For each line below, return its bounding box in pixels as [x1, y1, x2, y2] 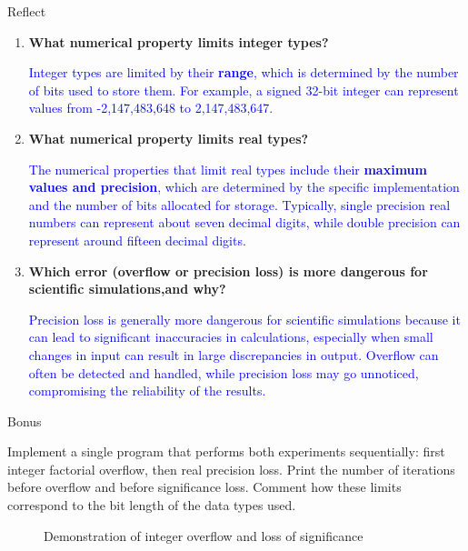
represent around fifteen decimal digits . [28, 230, 246, 249]
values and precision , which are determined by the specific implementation [28, 177, 460, 196]
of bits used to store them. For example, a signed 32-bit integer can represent [28, 80, 459, 99]
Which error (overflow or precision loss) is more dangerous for [28, 261, 428, 280]
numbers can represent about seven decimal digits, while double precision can [28, 213, 461, 232]
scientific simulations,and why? [28, 279, 226, 298]
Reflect [7, 2, 46, 20]
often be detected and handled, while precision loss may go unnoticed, [28, 363, 419, 382]
